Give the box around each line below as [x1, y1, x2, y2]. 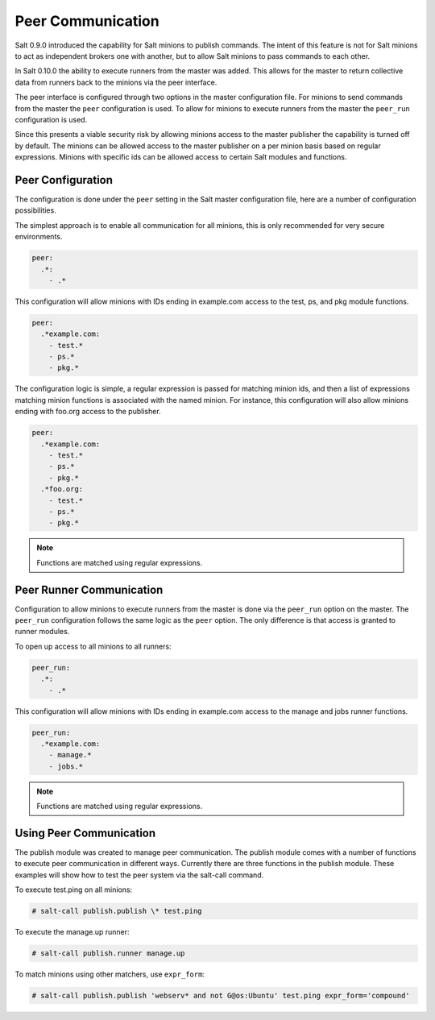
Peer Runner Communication [14, 583, 164, 596]
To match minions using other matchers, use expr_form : [14, 969, 205, 979]
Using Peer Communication [14, 826, 156, 840]
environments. [14, 232, 63, 242]
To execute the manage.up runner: [14, 927, 130, 937]
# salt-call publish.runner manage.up [31, 949, 185, 958]
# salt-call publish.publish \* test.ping [31, 906, 202, 916]
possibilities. [14, 205, 56, 215]
